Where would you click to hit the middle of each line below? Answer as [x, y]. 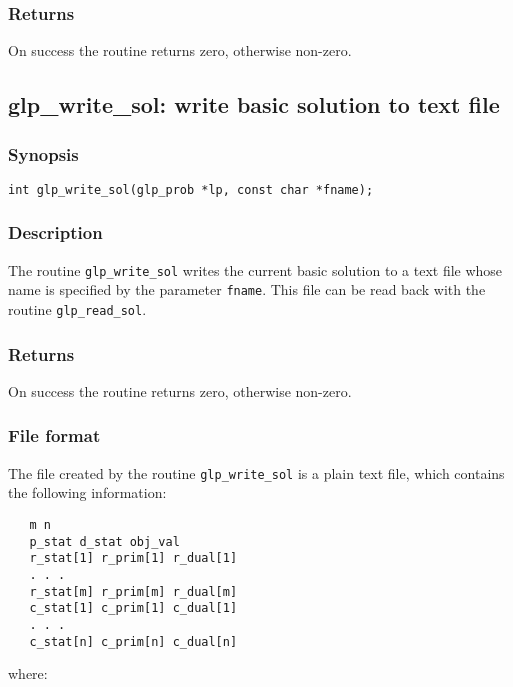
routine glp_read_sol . [77, 309]
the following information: [87, 492]
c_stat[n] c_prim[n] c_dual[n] [133, 641]
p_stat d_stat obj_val [104, 541]
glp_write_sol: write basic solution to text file [254, 104]
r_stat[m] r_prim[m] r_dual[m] [133, 591]
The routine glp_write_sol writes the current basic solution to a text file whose [255, 269]
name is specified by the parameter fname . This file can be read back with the [247, 289]
